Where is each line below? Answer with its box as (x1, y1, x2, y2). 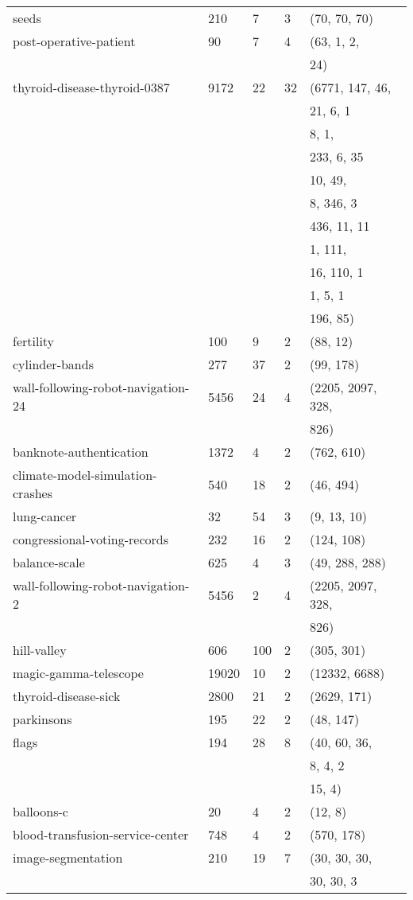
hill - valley (13, 641, 67, 659)
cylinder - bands (13, 355, 94, 373)
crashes (13, 484, 52, 502)
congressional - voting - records (13, 530, 168, 548)
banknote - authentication (13, 442, 149, 461)
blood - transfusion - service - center (13, 825, 189, 844)
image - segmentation (13, 848, 123, 867)
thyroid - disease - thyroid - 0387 (13, 78, 170, 96)
